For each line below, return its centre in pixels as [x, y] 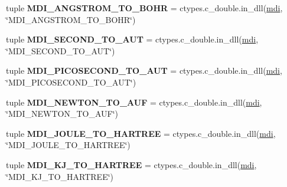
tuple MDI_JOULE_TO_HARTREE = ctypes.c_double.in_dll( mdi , [141, 133]
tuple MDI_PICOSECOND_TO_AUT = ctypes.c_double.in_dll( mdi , [144, 70]
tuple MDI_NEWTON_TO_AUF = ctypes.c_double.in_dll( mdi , [134, 102]
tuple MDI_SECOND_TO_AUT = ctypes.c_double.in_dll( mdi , [132, 39]
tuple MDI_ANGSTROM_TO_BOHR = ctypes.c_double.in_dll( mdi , [144, 8]
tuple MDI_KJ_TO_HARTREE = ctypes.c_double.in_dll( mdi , [131, 164]
